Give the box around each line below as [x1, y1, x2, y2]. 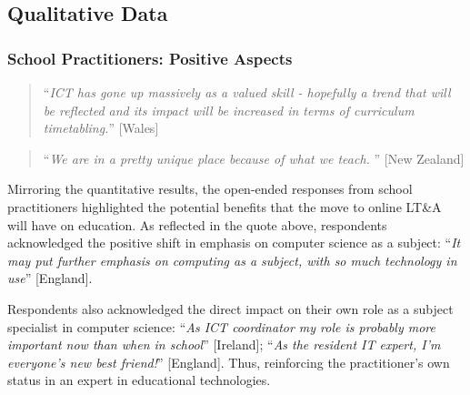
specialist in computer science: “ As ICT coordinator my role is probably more [7, 317, 435, 336]
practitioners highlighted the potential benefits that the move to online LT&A [7, 197, 442, 216]
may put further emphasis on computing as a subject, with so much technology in [7, 250, 457, 269]
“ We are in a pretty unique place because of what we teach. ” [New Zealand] [43, 148, 465, 167]
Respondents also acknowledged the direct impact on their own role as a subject [7, 299, 454, 318]
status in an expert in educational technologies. [7, 370, 271, 390]
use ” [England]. [7, 268, 93, 288]
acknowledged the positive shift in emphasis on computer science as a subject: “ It [7, 233, 461, 252]
